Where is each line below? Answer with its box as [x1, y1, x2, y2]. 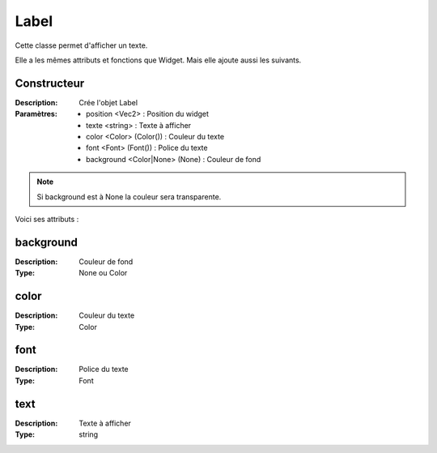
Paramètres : [15, 109, 58, 119]
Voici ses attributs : [15, 214, 79, 224]
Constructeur [15, 76, 85, 90]
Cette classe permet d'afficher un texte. [15, 41, 148, 50]
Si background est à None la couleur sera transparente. [36, 191, 222, 202]
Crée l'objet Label [78, 97, 138, 107]
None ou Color [78, 268, 128, 278]
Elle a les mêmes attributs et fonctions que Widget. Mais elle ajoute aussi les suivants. [15, 55, 302, 65]
